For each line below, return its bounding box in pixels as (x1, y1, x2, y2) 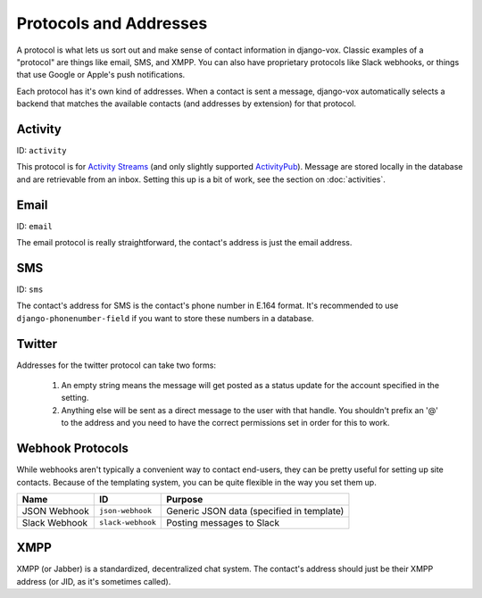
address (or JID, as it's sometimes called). (16, 576, 171, 586)
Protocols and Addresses (16, 13, 208, 33)
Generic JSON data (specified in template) (166, 504, 345, 517)
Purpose (166, 493, 204, 505)
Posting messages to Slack (166, 516, 280, 528)
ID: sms (16, 284, 44, 295)
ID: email (16, 220, 53, 231)
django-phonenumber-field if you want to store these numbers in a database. (16, 312, 314, 323)
